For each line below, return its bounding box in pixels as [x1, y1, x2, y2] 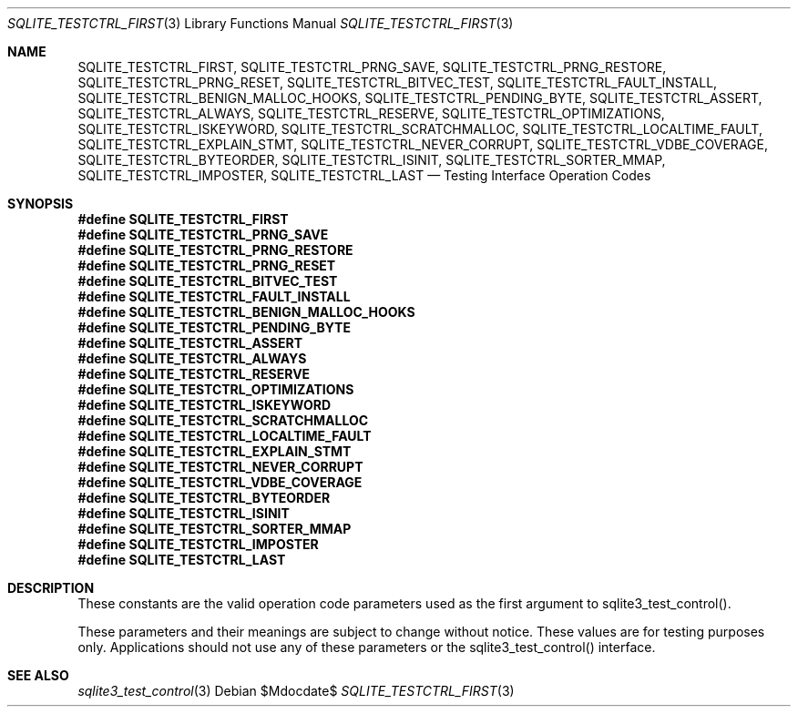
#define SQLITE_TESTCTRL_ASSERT [77, 335, 303, 351]
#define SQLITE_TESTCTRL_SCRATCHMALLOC [77, 413, 369, 428]
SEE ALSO [7, 668, 69, 683]
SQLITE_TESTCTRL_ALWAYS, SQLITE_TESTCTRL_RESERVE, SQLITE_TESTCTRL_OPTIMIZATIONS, [77, 106, 665, 121]
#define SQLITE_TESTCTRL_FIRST [77, 211, 289, 227]
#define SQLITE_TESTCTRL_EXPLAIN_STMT [77, 444, 352, 459]
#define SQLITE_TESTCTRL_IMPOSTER [77, 536, 319, 552]
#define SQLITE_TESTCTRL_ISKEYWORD [77, 397, 332, 413]
